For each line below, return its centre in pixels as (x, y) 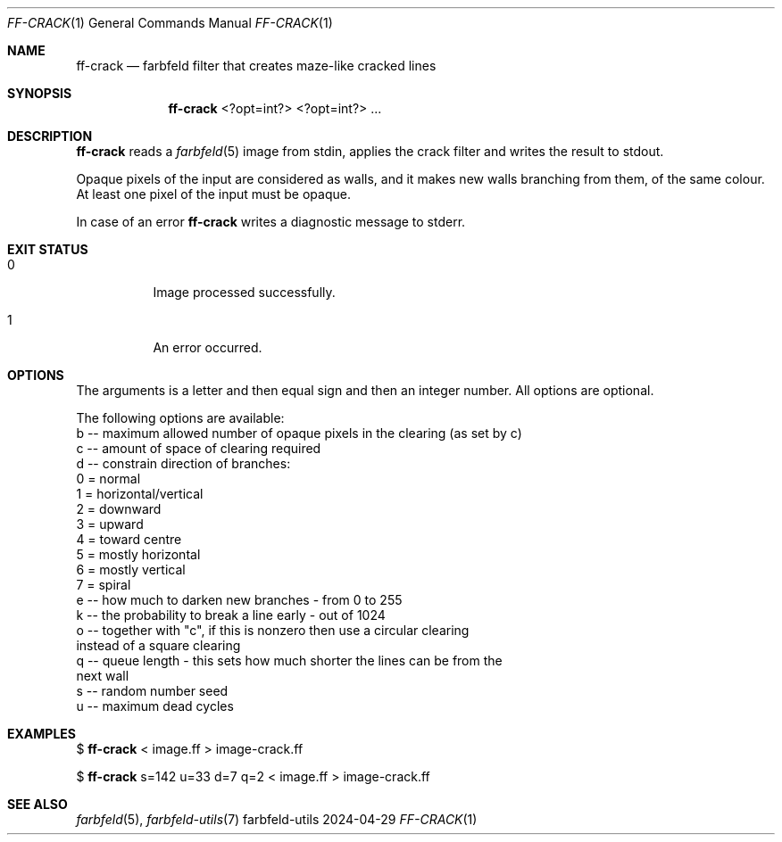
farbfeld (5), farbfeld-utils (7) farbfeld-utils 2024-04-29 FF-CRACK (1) (277, 819)
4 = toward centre (129, 539)
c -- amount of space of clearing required (199, 448)
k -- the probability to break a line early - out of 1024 (231, 615)
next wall (103, 676)
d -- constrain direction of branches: (183, 463)
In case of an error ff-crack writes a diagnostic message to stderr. (271, 222)
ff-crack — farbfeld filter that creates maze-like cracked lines (256, 66)
